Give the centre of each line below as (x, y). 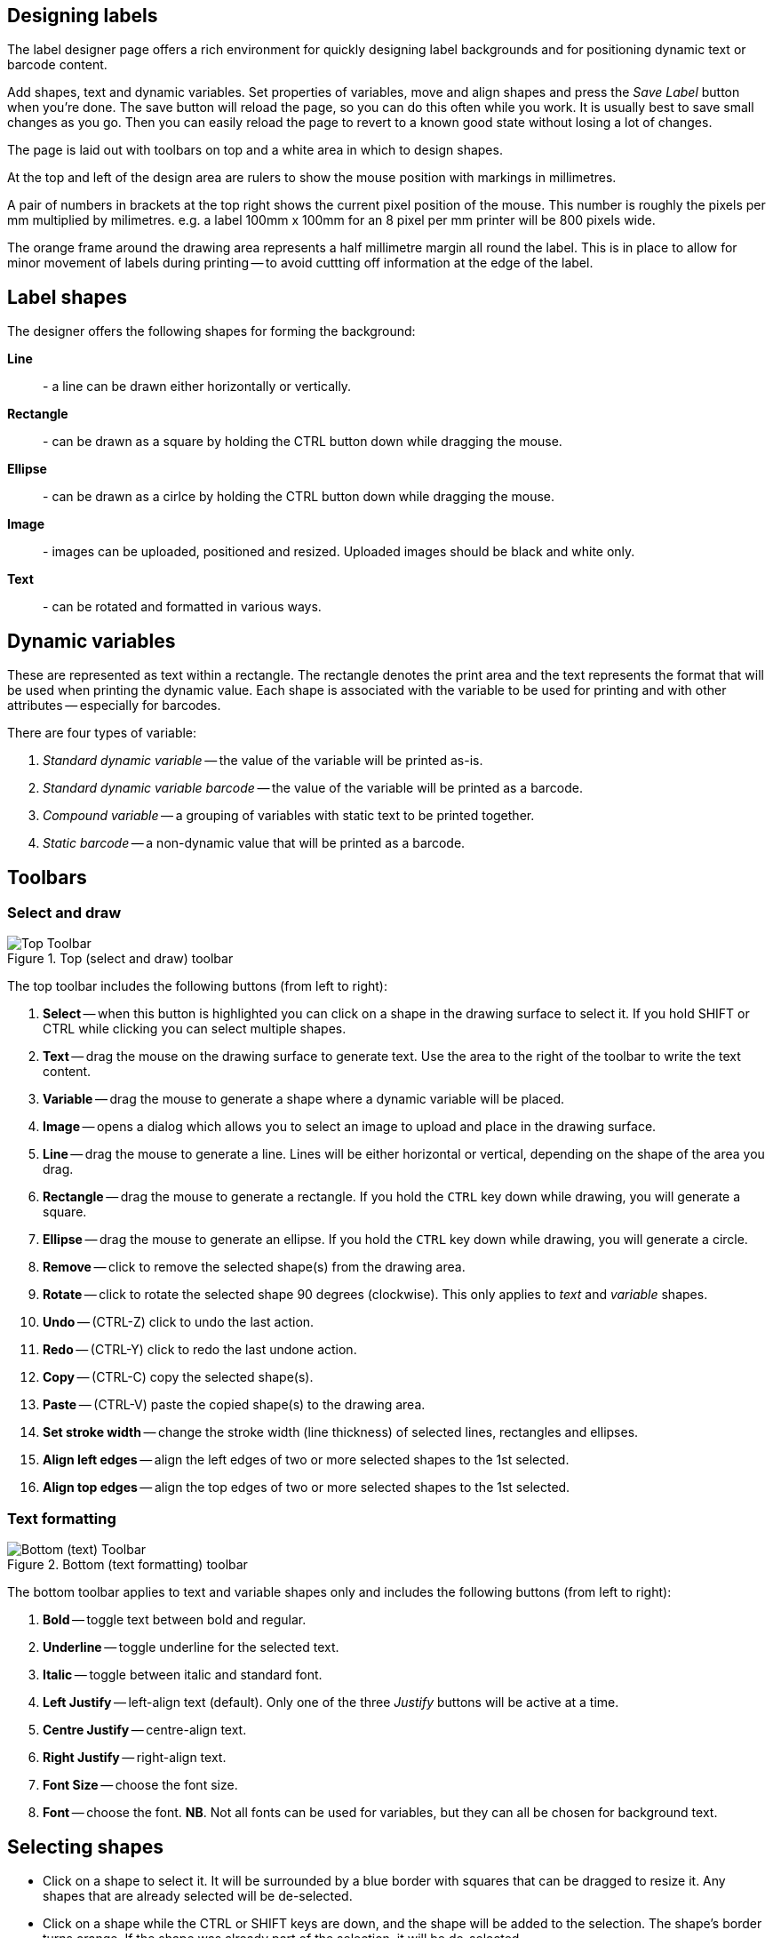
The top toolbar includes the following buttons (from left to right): (197, 986)
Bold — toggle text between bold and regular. (175, 1620)
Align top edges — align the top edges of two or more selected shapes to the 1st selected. (307, 1487)
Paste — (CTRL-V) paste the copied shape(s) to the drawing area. (234, 1405)
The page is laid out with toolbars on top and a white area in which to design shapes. (255, 150)
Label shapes (68, 297)
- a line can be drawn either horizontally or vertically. (197, 387)
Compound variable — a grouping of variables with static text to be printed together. (289, 816)
